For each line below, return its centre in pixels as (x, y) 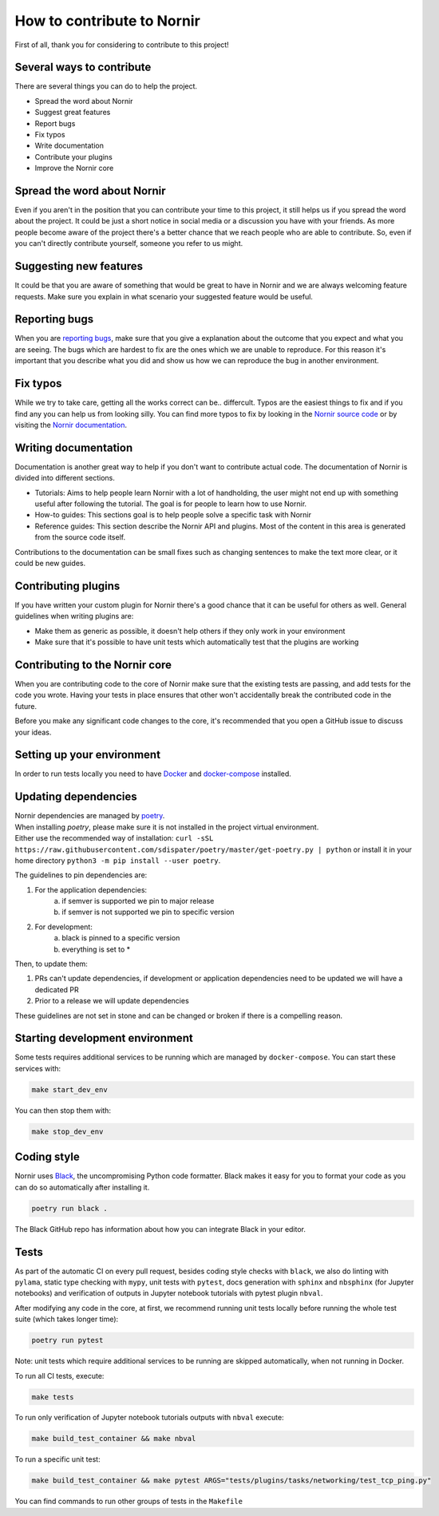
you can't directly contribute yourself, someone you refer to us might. (129, 243)
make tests (53, 1397)
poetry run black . (69, 1208)
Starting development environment (104, 1038)
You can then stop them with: (63, 1110)
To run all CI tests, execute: (59, 1375)
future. (26, 706)
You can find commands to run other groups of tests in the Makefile (129, 1502)
